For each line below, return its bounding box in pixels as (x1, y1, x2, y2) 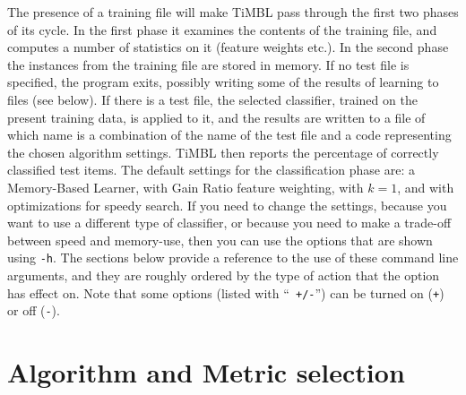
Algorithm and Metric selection (7, 354, 405, 391)
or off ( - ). (7, 301, 60, 320)
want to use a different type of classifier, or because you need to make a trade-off (7, 213, 452, 232)
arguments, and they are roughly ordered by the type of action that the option (7, 265, 440, 284)
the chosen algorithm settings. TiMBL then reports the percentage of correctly (7, 142, 439, 161)
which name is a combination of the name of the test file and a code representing (7, 125, 452, 144)
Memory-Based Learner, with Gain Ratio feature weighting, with (7, 177, 364, 196)
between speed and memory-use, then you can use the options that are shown (7, 230, 433, 249)
